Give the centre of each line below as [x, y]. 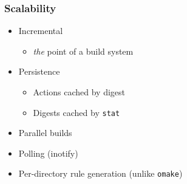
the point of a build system [83, 51]
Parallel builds [45, 133]
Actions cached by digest [79, 92]
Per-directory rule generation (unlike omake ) [100, 173]
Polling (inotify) [48, 153]
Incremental [41, 31]
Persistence [39, 71]
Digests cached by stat [76, 112]
